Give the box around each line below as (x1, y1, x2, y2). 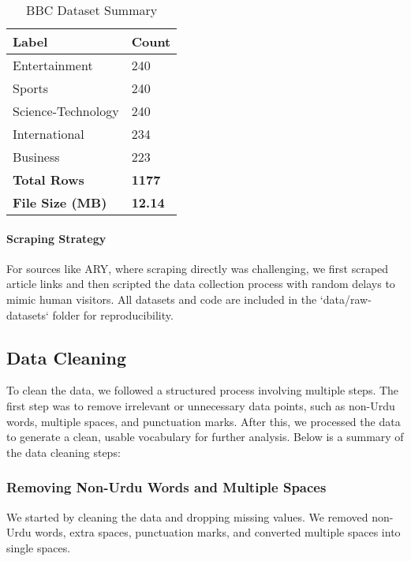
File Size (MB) (13, 193, 107, 211)
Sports (13, 79, 49, 97)
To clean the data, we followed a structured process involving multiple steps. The (6, 382, 399, 398)
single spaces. (6, 539, 71, 555)
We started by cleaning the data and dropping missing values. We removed (6, 508, 368, 525)
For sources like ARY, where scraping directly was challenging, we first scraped (6, 260, 389, 276)
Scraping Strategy (6, 230, 106, 246)
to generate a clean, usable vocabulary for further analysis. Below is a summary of (6, 428, 404, 445)
